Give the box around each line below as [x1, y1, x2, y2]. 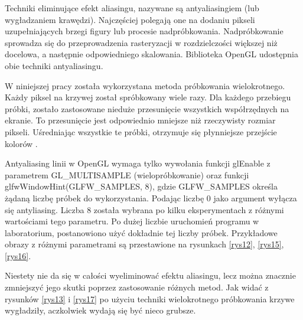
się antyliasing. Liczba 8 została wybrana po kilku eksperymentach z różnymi [5, 203, 284, 215]
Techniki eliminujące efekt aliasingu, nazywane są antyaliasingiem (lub [5, 2, 259, 14]
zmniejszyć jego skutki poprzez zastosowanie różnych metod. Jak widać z [5, 281, 269, 293]
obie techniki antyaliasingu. [5, 59, 103, 71]
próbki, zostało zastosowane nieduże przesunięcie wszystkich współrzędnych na [5, 102, 289, 115]
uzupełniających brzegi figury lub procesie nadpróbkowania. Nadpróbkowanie [5, 25, 284, 37]
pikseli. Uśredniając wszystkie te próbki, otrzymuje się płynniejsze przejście [5, 125, 277, 138]
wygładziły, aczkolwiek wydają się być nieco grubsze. [5, 304, 196, 316]
